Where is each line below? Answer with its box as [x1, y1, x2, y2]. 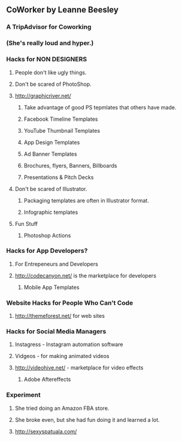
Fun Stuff [14, 220, 38, 227]
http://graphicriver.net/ [14, 92, 71, 99]
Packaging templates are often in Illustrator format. [23, 196, 150, 204]
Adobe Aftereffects [23, 376, 71, 383]
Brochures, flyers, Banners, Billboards [23, 162, 117, 169]
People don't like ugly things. [14, 68, 87, 76]
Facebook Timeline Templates [23, 115, 98, 123]
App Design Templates [23, 138, 80, 146]
